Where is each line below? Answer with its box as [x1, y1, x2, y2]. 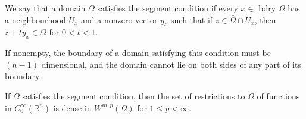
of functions [257, 89, 300, 102]
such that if [171, 13, 213, 26]
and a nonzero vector [81, 13, 158, 26]
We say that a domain [5, 2, 86, 14]
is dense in [53, 101, 92, 114]
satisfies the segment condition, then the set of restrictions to [22, 89, 245, 102]
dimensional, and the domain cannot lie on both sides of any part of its [41, 58, 301, 70]
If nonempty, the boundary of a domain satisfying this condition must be [5, 46, 271, 59]
